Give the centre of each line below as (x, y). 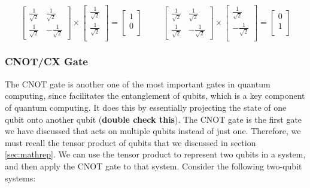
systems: (20, 178)
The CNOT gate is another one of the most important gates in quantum (138, 84)
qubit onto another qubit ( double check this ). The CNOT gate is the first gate (154, 119)
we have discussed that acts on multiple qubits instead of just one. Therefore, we (153, 131)
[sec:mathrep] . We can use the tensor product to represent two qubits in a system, (155, 154)
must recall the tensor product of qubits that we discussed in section (130, 142)
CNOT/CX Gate (46, 61)
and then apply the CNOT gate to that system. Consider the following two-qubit (154, 166)
